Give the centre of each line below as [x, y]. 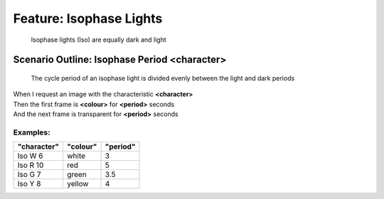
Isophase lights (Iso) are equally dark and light [98, 40]
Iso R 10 [31, 165]
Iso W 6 [30, 156]
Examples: [32, 132]
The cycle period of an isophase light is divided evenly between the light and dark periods [163, 78]
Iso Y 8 [29, 184]
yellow [78, 184]
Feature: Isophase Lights [88, 18]
